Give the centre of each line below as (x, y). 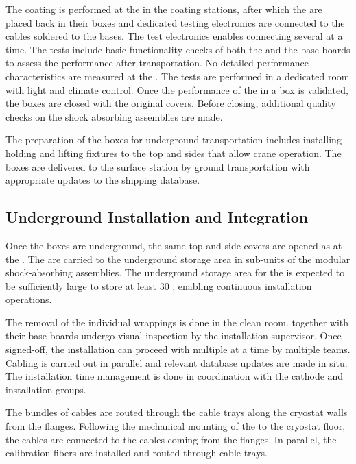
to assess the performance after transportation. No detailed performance (157, 63)
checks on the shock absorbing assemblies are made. (114, 116)
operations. (29, 299)
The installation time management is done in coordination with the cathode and (175, 376)
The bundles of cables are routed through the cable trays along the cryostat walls (177, 412)
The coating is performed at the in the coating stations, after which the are (164, 9)
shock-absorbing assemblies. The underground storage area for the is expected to (175, 272)
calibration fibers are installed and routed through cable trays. (137, 453)
